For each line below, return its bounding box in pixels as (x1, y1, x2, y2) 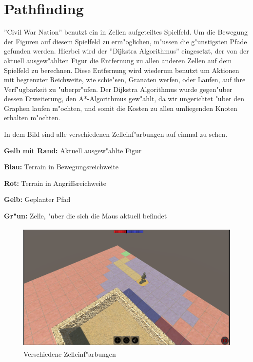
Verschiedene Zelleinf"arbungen (23, 348, 116, 359)
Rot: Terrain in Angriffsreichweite (4, 178, 106, 188)
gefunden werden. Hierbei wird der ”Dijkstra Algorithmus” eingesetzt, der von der (4, 46, 249, 56)
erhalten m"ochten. (4, 112, 60, 123)
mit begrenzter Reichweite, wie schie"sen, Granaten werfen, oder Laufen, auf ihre (4, 74, 246, 85)
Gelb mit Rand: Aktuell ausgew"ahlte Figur (4, 145, 142, 155)
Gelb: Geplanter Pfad (4, 194, 71, 204)
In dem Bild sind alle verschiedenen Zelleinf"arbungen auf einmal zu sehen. (4, 129, 228, 139)
